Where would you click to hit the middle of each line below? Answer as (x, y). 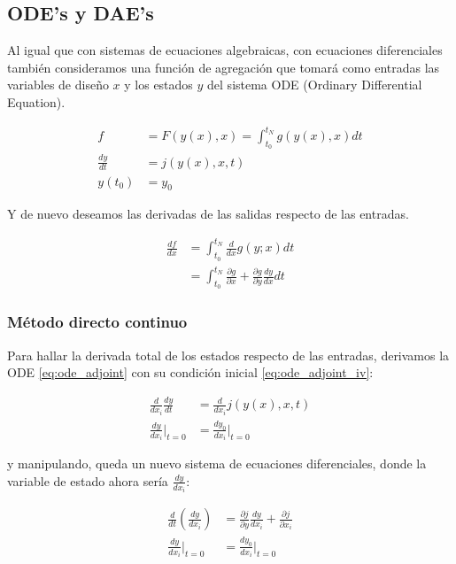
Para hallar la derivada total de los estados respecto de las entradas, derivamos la (228, 355)
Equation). (36, 101)
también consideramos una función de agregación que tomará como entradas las (224, 67)
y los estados (158, 85)
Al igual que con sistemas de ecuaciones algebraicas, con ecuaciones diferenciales (225, 50)
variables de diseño (58, 85)
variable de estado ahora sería (88, 480)
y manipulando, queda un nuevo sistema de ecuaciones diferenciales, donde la (217, 464)
